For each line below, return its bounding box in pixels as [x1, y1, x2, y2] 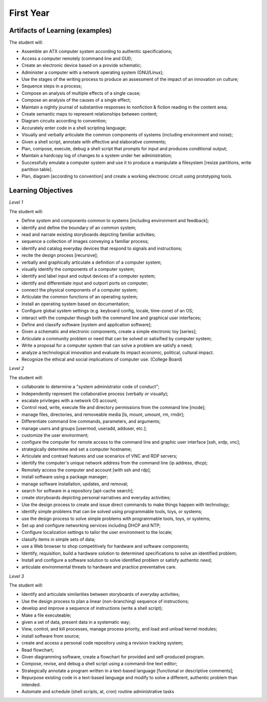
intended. [21, 682, 41, 688]
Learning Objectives [9, 186, 73, 195]
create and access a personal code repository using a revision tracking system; [21, 640, 183, 646]
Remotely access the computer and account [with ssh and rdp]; [21, 467, 151, 473]
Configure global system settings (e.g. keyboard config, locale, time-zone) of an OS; [21, 308, 194, 314]
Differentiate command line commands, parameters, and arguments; [21, 418, 161, 424]
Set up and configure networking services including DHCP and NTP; [21, 522, 161, 528]
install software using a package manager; [21, 474, 108, 480]
